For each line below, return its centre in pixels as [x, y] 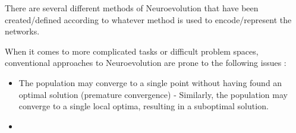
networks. [22, 31]
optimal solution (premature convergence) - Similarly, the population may [153, 94]
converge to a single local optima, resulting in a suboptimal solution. [144, 106]
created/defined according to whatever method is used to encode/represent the [148, 19]
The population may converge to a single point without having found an [150, 82]
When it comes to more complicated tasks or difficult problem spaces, [132, 51]
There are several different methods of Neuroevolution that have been [132, 8]
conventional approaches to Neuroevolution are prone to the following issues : [146, 63]
